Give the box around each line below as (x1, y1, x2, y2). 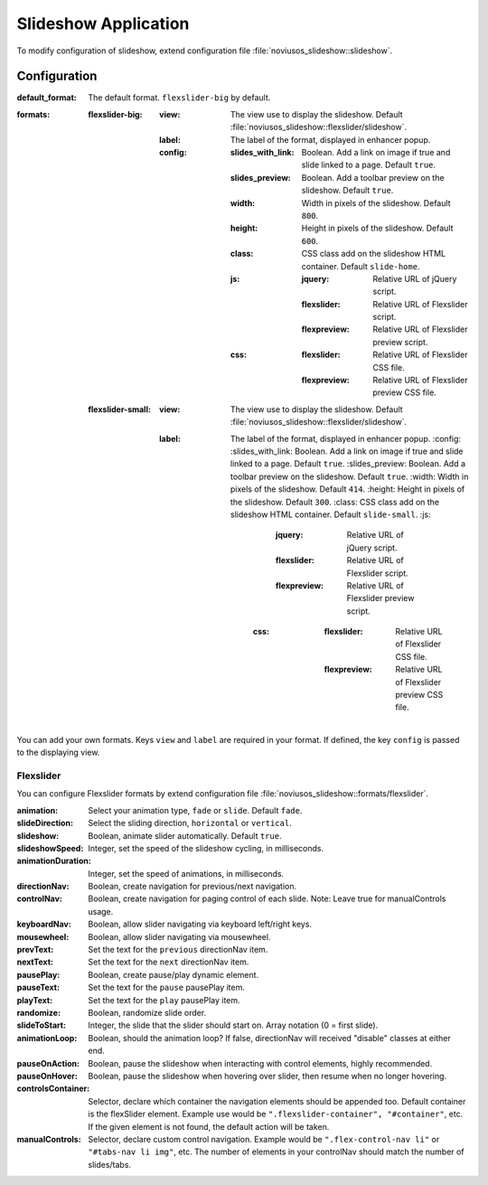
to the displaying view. (16, 747, 100, 758)
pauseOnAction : (16, 1058, 80, 1068)
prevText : (16, 945, 54, 955)
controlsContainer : (16, 1083, 90, 1094)
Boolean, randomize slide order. (88, 1007, 207, 1018)
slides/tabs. (88, 1159, 131, 1170)
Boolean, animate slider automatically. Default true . (88, 830, 282, 841)
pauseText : (16, 982, 61, 993)
